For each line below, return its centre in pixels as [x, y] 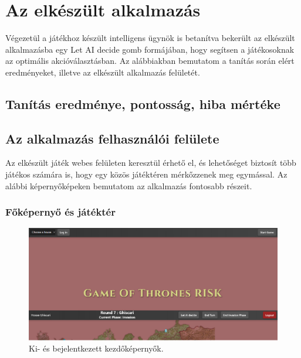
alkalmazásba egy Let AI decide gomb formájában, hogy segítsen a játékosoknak [150, 49]
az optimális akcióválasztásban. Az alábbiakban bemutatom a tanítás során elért [150, 61]
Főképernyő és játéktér [61, 212]
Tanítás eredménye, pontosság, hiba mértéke [143, 103]
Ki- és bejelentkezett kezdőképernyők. [96, 348]
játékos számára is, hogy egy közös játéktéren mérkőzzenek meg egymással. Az [146, 174]
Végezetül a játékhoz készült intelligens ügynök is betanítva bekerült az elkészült [150, 38]
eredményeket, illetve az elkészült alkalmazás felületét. [103, 72]
